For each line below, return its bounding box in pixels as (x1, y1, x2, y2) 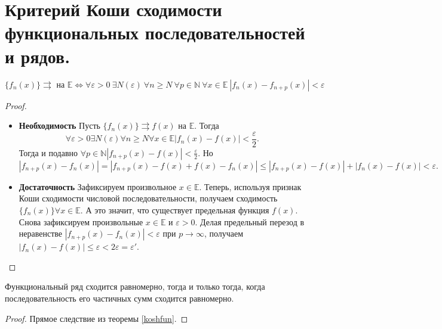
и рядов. (5, 44, 70, 68)
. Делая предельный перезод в (195, 215, 305, 228)
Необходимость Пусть (19, 119, 100, 132)
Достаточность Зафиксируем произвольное (19, 180, 177, 193)
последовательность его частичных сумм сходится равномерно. (5, 291, 234, 304)
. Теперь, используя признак (199, 180, 302, 193)
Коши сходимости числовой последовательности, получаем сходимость (19, 192, 278, 204)
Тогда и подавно (19, 146, 78, 159)
